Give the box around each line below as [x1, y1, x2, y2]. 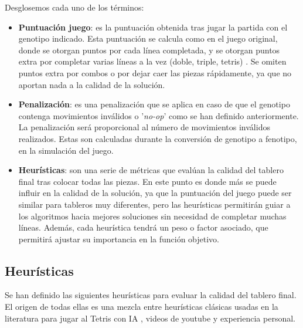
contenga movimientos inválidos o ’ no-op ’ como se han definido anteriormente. [18, 109, 299, 121]
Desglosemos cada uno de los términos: [5, 1, 144, 13]
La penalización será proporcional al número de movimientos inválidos [18, 121, 270, 133]
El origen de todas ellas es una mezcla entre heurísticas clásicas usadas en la [5, 300, 278, 313]
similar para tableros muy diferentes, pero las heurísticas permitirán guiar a [18, 198, 291, 210]
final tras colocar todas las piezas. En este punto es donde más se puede [18, 175, 277, 187]
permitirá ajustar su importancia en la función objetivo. [18, 232, 219, 245]
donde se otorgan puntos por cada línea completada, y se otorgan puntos [18, 43, 280, 56]
